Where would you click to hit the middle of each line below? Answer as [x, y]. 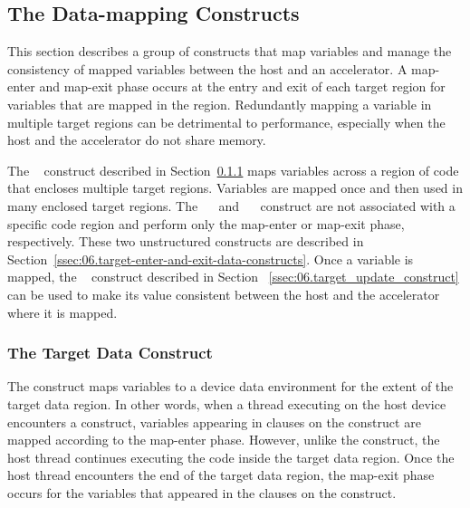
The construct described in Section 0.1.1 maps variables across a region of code [233, 170]
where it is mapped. [62, 312]
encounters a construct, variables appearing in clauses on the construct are [214, 422]
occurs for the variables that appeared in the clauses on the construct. [202, 492]
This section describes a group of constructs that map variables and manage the [230, 51]
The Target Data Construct [110, 353]
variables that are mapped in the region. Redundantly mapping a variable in [220, 104]
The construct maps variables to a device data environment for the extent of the [230, 386]
